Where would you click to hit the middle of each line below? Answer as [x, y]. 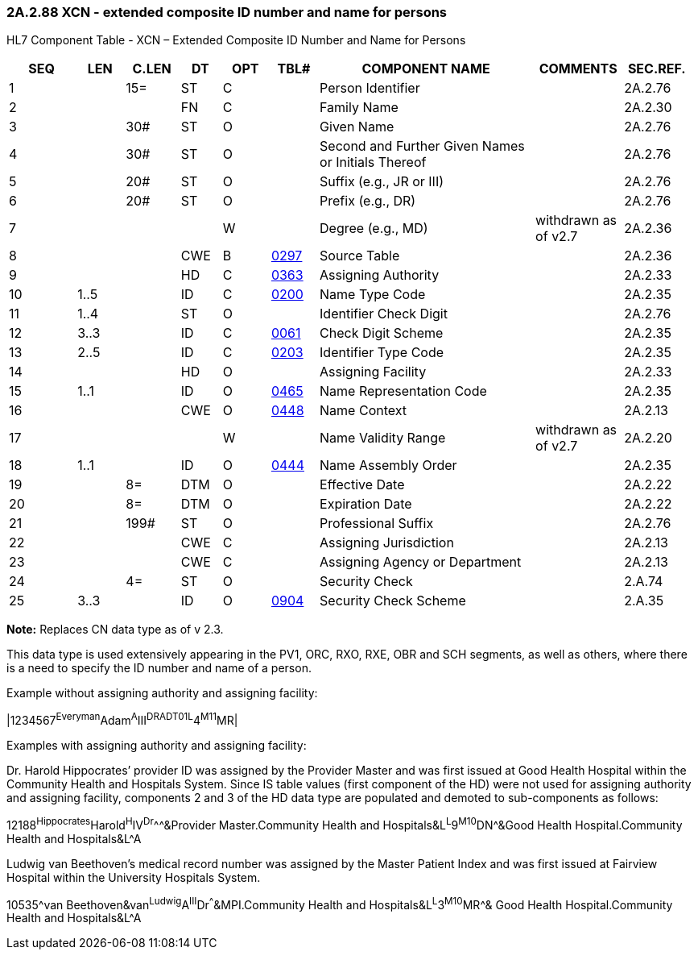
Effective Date [362, 485]
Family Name [359, 108]
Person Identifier [370, 88]
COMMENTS [578, 69]
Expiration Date [366, 504]
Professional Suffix [377, 524]
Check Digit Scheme [382, 333]
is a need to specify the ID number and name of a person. [159, 668]
